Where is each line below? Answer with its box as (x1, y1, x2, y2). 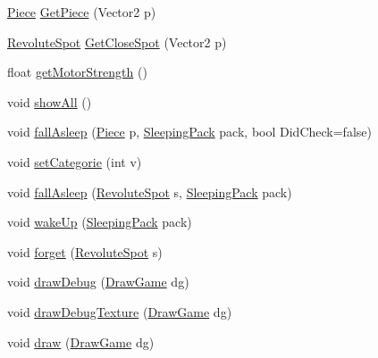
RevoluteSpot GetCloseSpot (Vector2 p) (7, 32, 227, 51)
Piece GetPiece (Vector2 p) (7, 3, 156, 21)
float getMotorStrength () (7, 62, 147, 81)
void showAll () (7, 92, 92, 111)
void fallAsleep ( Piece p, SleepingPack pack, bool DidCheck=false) (7, 122, 372, 141)
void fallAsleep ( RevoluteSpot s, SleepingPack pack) (7, 182, 292, 201)
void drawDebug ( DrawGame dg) (7, 272, 189, 291)
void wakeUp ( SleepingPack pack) (7, 212, 192, 231)
